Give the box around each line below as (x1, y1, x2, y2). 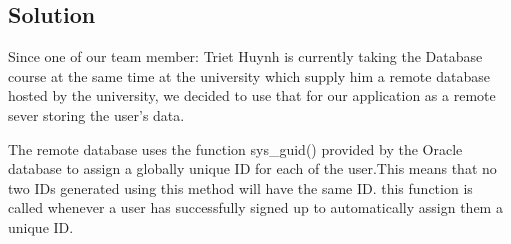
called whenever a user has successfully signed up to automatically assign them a (8, 197, 503, 218)
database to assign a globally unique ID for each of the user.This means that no (8, 158, 497, 179)
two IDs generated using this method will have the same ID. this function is (8, 177, 473, 198)
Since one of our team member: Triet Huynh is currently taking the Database (8, 46, 483, 67)
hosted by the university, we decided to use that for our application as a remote (8, 85, 496, 106)
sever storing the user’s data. (8, 104, 185, 125)
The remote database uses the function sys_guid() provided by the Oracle (8, 138, 463, 159)
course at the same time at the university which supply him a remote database (8, 65, 490, 86)
